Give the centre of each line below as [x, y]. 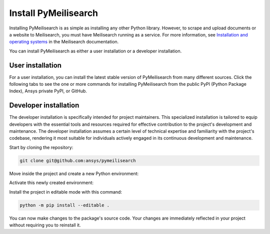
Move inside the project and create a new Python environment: [74, 173]
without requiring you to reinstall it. [45, 225]
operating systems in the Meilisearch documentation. [64, 42]
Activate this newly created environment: [51, 183]
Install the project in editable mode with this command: [66, 192]
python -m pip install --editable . [65, 205]
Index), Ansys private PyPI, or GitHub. [48, 91]
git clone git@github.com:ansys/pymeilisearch [78, 160]
